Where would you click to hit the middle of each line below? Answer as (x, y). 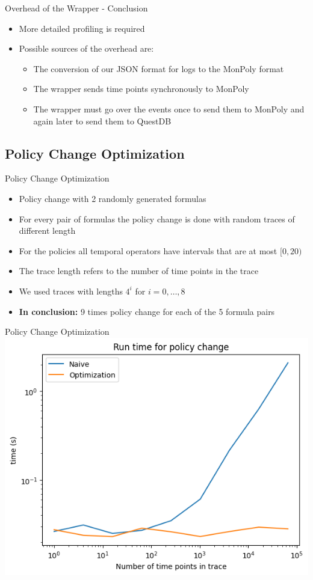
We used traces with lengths (71, 291)
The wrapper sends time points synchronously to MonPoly (141, 89)
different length (47, 230)
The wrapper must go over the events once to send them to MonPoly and (169, 108)
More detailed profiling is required (82, 28)
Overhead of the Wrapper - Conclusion (76, 8)
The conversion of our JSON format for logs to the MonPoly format (159, 68)
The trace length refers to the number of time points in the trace (139, 271)
